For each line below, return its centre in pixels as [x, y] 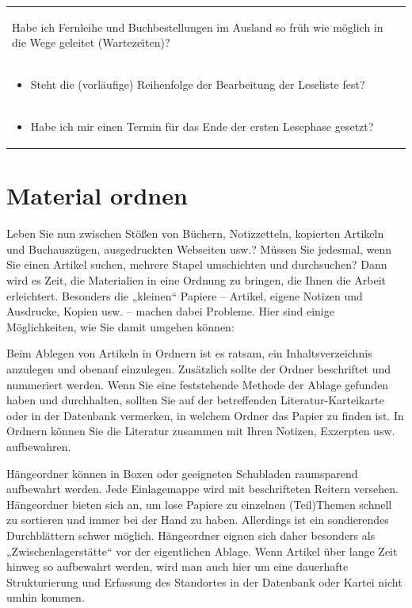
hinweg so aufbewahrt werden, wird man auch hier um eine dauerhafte [177, 566]
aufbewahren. [39, 446]
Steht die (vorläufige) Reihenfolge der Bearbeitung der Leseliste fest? [198, 84]
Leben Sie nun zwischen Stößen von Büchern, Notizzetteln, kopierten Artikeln [195, 233]
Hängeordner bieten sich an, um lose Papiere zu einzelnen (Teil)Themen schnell [199, 504]
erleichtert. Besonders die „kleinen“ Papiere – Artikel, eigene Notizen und [185, 295]
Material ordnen [97, 195]
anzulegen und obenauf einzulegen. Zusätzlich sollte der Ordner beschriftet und [198, 369]
